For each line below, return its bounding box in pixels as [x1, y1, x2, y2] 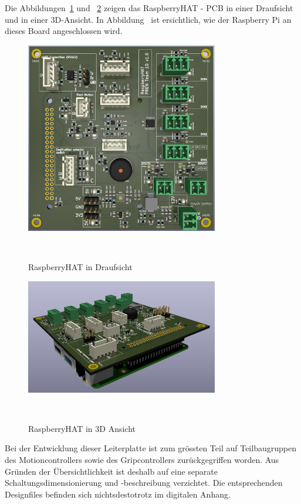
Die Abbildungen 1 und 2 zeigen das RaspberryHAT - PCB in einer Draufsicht [5, 2, 293, 13]
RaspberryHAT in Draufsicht [28, 261, 133, 273]
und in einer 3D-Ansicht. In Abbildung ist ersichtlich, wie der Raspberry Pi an [5, 13, 292, 25]
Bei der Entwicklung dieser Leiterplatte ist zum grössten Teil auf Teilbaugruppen [5, 442, 296, 454]
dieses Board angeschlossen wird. [5, 25, 123, 37]
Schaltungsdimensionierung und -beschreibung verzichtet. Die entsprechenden [5, 476, 283, 489]
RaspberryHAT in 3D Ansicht [28, 422, 136, 434]
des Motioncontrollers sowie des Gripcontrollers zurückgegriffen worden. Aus [5, 453, 279, 465]
